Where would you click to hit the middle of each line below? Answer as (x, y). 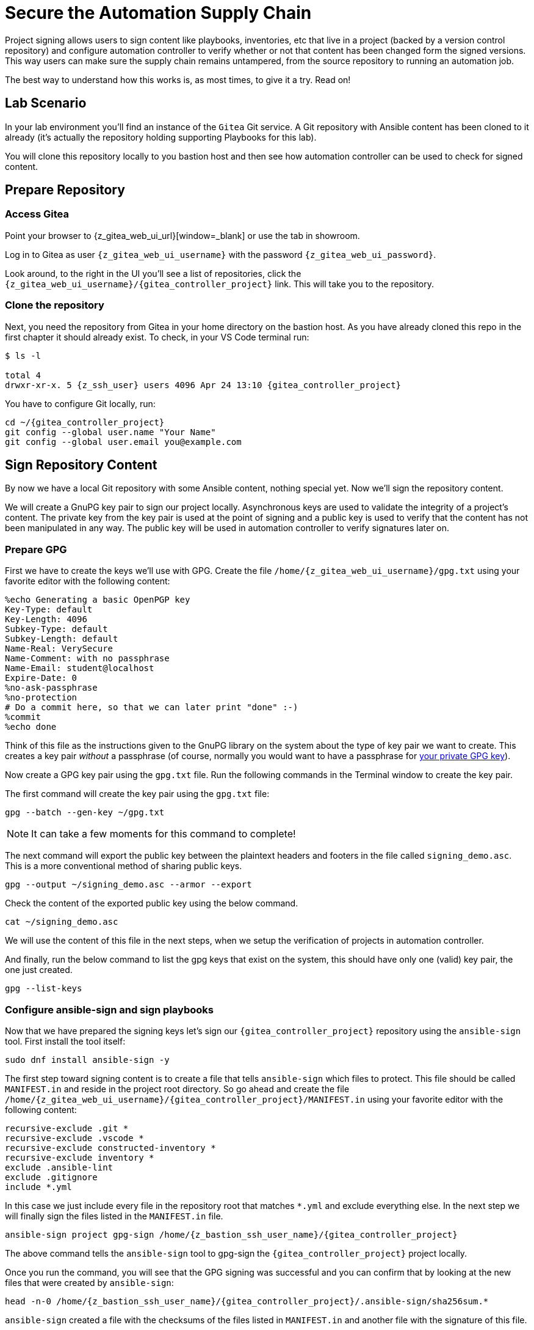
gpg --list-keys (44, 989)
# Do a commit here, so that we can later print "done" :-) (152, 707)
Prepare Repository (65, 190)
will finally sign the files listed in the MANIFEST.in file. (114, 1216)
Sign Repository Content (81, 465)
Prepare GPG (36, 549)
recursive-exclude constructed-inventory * (110, 1148)
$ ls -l (23, 355)
